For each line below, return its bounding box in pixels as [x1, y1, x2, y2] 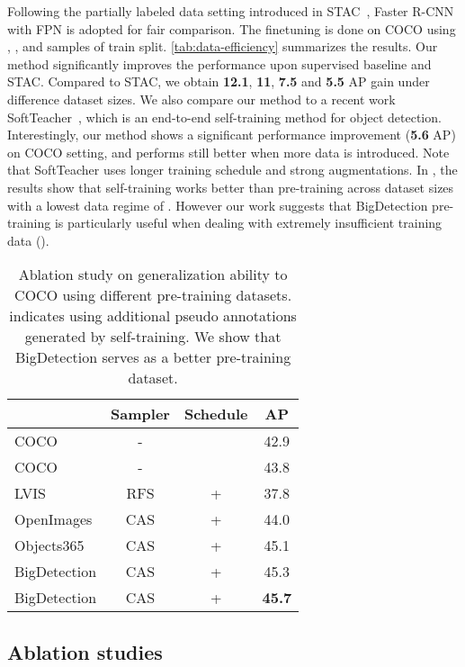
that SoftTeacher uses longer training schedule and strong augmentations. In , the [7, 160, 458, 179]
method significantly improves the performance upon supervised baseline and [7, 54, 432, 73]
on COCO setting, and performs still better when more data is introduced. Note [7, 142, 450, 161]
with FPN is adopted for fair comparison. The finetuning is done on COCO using [7, 19, 456, 38]
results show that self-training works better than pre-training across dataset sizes [7, 177, 454, 196]
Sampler [111, 403, 170, 425]
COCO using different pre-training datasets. [14, 284, 292, 306]
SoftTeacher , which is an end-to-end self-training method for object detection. [7, 107, 442, 126]
